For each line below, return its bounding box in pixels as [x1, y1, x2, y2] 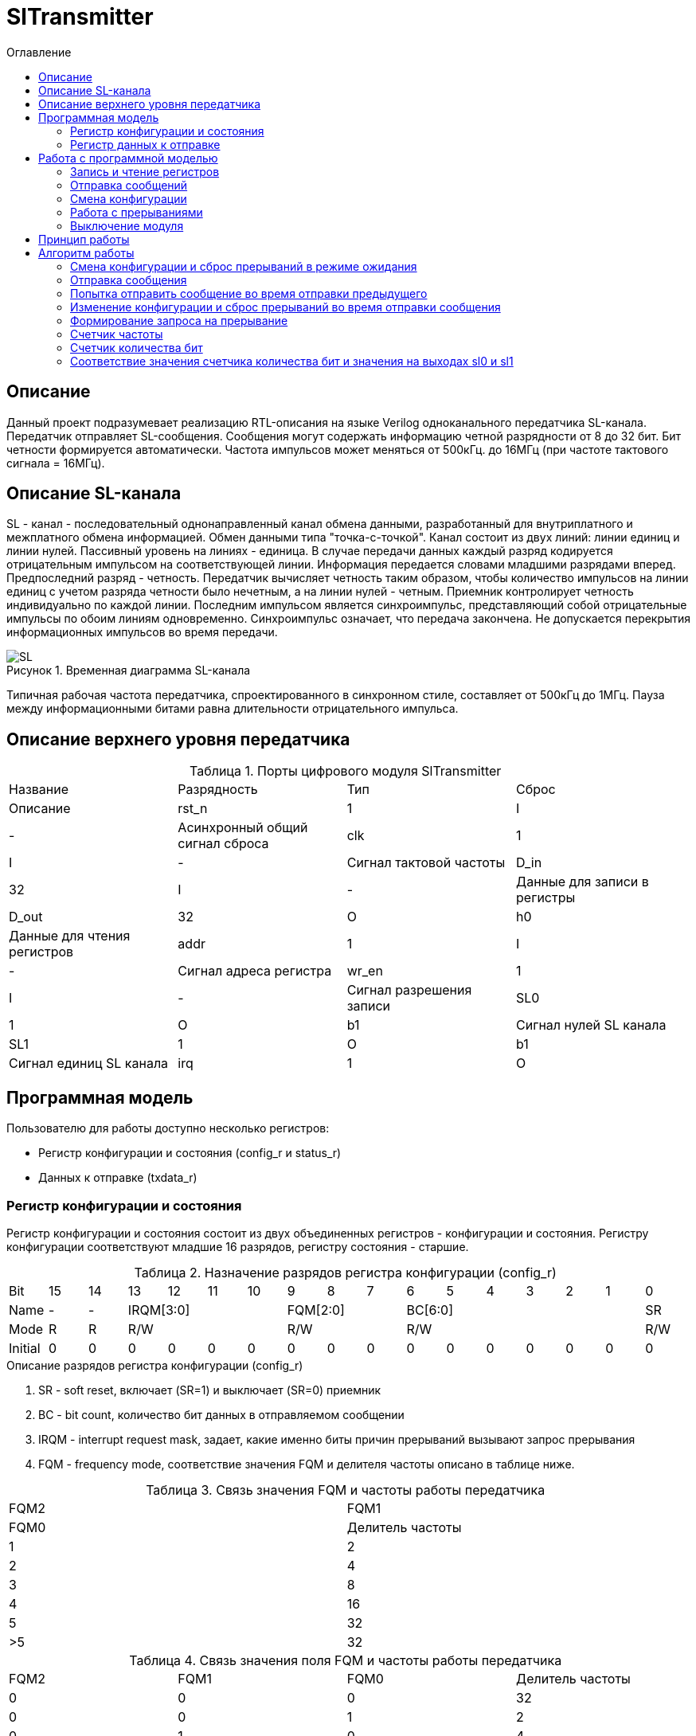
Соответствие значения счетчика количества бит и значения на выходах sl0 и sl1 [70, 354, 514, 368]
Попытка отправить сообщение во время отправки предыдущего [70, 286, 428, 300]
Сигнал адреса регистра [178, 963, 332, 979]
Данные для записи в [516, 874, 649, 890]
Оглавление [6, 45, 72, 59]
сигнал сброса [178, 835, 269, 852]
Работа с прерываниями [70, 205, 203, 219]
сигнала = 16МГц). [6, 456, 105, 470]
